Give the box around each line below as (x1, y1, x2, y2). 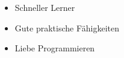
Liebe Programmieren (14, 42, 95, 54)
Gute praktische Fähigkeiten (14, 21, 119, 34)
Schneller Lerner (14, 1, 75, 13)
